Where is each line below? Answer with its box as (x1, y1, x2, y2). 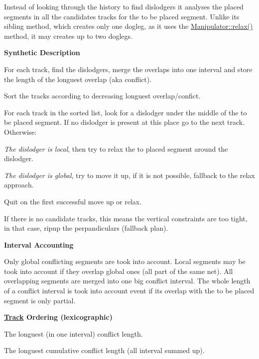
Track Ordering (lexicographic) (4, 312, 113, 322)
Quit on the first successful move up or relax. (4, 196, 142, 206)
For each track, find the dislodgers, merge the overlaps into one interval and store (4, 64, 253, 74)
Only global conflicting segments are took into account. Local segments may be (4, 256, 246, 267)
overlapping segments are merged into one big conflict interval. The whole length (4, 275, 251, 286)
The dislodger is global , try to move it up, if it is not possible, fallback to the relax (4, 170, 255, 180)
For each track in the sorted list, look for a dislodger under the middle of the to (4, 107, 247, 117)
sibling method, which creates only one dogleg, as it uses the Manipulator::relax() (4, 21, 253, 31)
